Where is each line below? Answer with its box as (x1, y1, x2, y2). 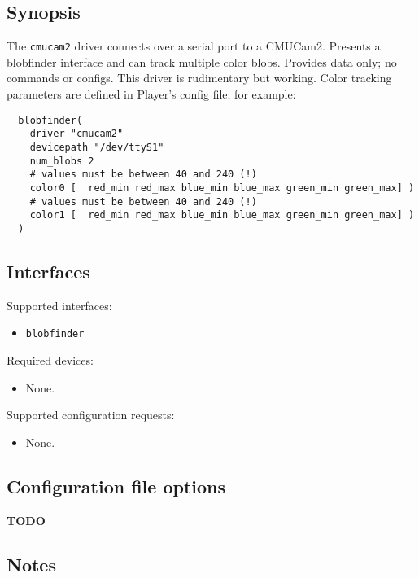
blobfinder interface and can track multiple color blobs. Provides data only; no (7, 53, 397, 70)
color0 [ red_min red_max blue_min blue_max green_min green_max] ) (29, 182, 415, 194)
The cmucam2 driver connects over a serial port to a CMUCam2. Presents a (7, 37, 381, 55)
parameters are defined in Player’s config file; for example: (7, 85, 296, 103)
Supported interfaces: (7, 296, 112, 313)
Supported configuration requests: (7, 406, 175, 423)
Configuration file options (7, 473, 226, 498)
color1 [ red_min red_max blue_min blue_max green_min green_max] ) (29, 209, 415, 221)
